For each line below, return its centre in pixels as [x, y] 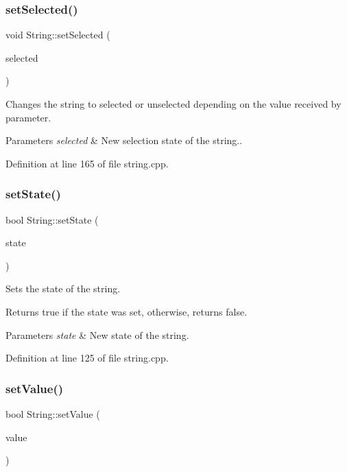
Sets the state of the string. [63, 288]
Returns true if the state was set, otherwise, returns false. [127, 311]
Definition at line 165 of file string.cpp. [87, 163]
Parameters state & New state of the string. [97, 334]
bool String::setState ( [52, 219]
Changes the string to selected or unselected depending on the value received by [173, 104]
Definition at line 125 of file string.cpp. [87, 358]
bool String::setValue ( [53, 413]
